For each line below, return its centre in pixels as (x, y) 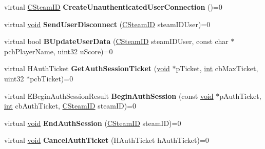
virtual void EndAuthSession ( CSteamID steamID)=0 (93, 123)
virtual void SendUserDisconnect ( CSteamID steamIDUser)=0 (107, 24)
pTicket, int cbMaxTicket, (217, 68)
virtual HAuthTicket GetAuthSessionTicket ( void (87, 68)
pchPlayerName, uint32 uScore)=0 (59, 51)
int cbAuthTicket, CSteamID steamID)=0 (70, 106)
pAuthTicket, (240, 95)
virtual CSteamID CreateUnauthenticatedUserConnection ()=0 (113, 7)
